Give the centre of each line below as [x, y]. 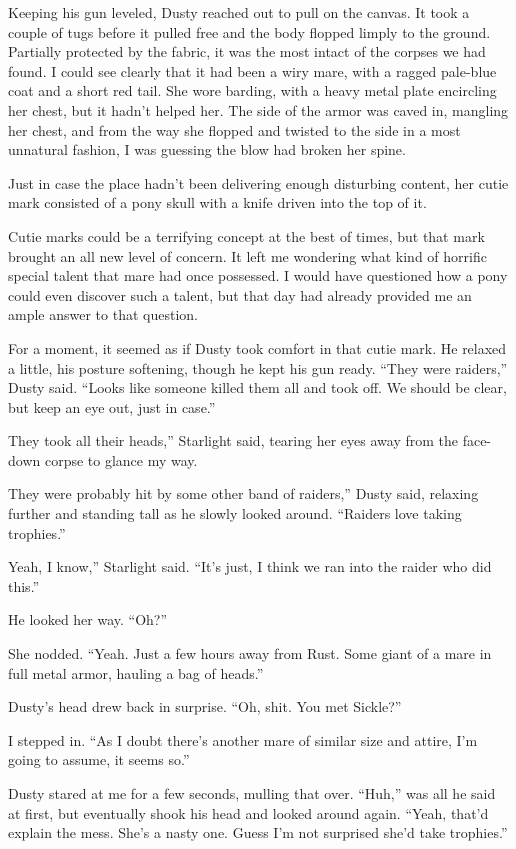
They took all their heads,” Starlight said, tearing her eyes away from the [233, 440]
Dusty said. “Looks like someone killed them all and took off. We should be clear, [257, 387]
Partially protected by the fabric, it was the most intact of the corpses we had [247, 51]
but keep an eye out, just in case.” [112, 406]
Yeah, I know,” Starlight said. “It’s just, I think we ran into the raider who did [250, 566]
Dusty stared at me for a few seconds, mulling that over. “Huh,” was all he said [252, 793]
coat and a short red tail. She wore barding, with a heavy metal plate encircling [252, 90]
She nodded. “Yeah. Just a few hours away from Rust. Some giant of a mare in [250, 653]
